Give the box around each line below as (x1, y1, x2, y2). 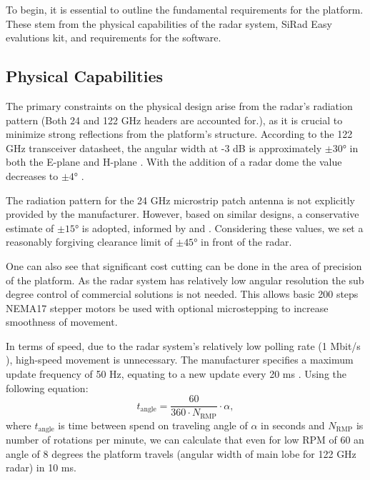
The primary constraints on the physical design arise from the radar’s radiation (6, 98, 353, 113)
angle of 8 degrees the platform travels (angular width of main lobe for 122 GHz (6, 446, 356, 461)
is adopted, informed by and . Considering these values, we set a (81, 220, 364, 235)
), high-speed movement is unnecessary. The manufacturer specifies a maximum (6, 352, 354, 367)
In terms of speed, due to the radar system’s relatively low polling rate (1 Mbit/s (6, 338, 361, 353)
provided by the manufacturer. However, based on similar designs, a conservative (6, 206, 359, 221)
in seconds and (261, 417, 325, 432)
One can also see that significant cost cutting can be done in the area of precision (6, 258, 362, 273)
